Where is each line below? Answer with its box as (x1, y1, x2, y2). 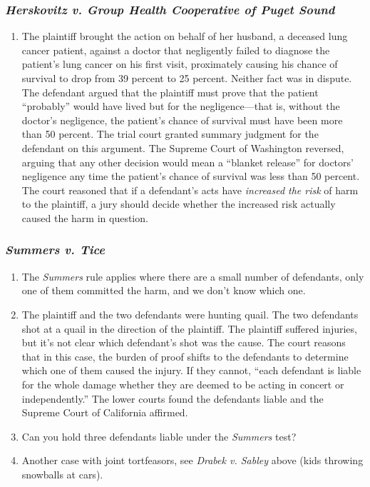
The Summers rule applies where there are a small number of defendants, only (21, 268, 364, 283)
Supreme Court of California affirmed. (21, 405, 188, 420)
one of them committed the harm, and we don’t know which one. (21, 283, 306, 298)
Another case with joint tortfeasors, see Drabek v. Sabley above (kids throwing (21, 453, 364, 468)
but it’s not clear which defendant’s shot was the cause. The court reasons (21, 335, 346, 350)
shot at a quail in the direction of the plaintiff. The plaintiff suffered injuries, (21, 321, 357, 336)
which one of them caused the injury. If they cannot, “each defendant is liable (21, 363, 361, 378)
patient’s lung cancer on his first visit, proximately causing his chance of (21, 56, 338, 71)
